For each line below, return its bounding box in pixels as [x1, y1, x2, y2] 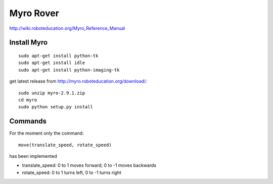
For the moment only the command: [9, 130, 84, 136]
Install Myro [9, 38, 48, 47]
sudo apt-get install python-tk [18, 53, 99, 58]
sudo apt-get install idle [18, 60, 85, 66]
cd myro [18, 97, 37, 103]
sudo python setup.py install [18, 104, 94, 110]
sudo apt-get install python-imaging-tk [18, 67, 120, 73]
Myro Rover [9, 8, 59, 19]
